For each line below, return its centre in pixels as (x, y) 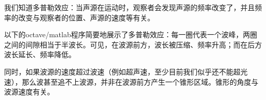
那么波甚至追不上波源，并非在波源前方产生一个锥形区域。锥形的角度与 (140, 81)
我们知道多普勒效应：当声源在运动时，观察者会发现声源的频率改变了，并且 (129, 7)
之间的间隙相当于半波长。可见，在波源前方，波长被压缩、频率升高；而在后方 (133, 44)
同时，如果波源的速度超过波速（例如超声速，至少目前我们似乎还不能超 (122, 71)
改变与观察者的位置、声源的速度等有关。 (86, 17)
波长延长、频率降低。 (40, 54)
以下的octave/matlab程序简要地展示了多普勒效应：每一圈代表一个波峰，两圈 (131, 34)
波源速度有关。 (29, 92)
